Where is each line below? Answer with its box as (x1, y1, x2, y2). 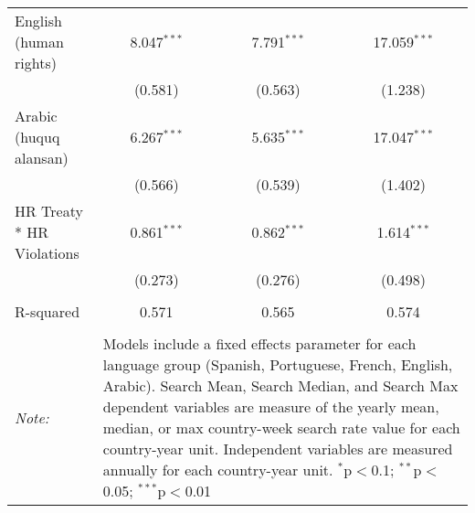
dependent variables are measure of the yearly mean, (102, 396, 439, 417)
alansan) (15, 147, 69, 168)
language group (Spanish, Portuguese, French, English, (102, 354, 453, 375)
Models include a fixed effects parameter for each (102, 333, 417, 354)
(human (15, 31, 64, 52)
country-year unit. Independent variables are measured (102, 438, 453, 459)
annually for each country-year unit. (102, 459, 333, 480)
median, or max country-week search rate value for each (102, 417, 460, 438)
